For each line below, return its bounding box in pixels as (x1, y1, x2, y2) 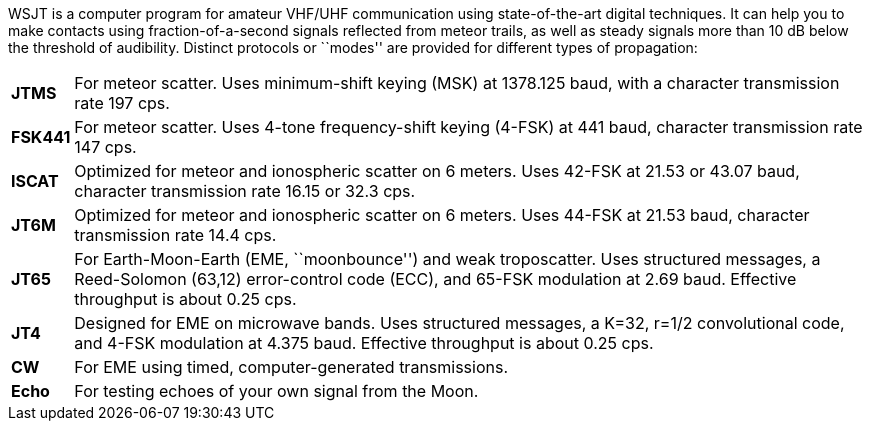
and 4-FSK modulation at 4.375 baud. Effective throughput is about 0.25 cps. (74, 333, 654, 353)
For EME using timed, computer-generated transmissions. (74, 357, 509, 377)
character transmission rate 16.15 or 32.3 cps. (74, 181, 416, 201)
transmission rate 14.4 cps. (74, 225, 277, 245)
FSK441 (11, 127, 71, 147)
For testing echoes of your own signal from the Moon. (74, 381, 479, 401)
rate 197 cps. (74, 93, 170, 113)
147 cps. (74, 137, 137, 157)
